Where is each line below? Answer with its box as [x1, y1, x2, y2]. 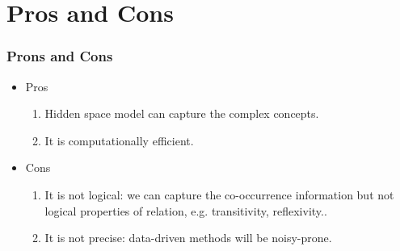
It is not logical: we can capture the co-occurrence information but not [44, 186, 394, 203]
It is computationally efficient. [44, 132, 194, 149]
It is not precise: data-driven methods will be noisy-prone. [44, 229, 332, 246]
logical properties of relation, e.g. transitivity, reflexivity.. [44, 202, 327, 219]
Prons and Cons [6, 46, 113, 66]
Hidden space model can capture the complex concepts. [44, 105, 319, 122]
